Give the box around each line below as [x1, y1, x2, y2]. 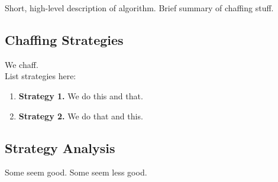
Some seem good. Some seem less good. [5, 166, 147, 178]
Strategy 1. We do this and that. [18, 89, 143, 102]
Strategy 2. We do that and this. [18, 109, 143, 122]
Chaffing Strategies [5, 30, 124, 48]
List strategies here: [5, 70, 76, 82]
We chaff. [5, 58, 38, 70]
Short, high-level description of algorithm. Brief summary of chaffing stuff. [5, 2, 274, 14]
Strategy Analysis [5, 138, 115, 157]
